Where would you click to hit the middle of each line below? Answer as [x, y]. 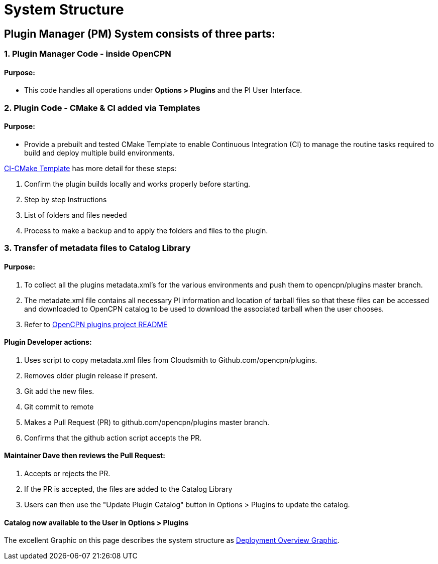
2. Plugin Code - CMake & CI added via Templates [102, 108]
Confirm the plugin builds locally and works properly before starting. [137, 184]
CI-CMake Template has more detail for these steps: [90, 168]
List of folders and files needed [76, 215]
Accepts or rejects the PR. [67, 474]
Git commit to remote [59, 406]
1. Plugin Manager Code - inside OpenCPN [88, 54]
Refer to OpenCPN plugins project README [96, 324]
